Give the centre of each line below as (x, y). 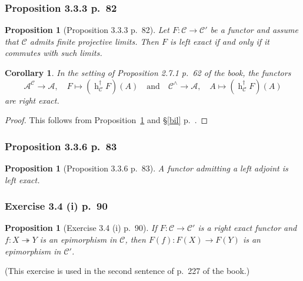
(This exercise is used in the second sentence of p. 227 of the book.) (127, 271)
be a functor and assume (254, 30)
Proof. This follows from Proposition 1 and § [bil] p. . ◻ (106, 120)
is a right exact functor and (247, 228)
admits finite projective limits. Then (94, 41)
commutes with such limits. (54, 53)
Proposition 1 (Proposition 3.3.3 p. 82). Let (87, 30)
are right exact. (32, 100)
